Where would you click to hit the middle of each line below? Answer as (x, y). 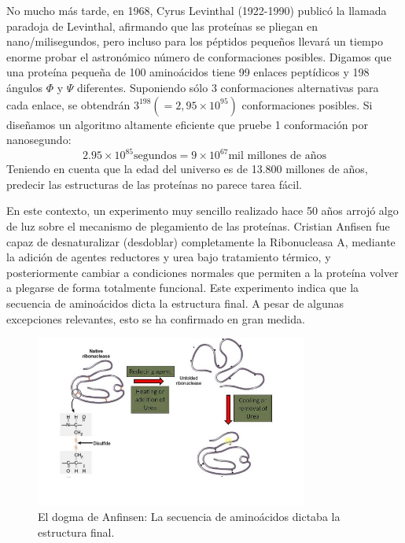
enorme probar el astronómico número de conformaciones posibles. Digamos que (199, 56)
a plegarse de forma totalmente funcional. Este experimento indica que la (183, 288)
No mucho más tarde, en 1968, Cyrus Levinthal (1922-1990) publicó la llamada (197, 10)
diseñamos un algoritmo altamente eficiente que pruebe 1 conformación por (187, 124)
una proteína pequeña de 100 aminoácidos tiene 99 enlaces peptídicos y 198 (188, 72)
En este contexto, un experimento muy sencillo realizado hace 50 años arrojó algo (202, 211)
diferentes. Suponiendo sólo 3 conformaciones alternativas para (228, 87)
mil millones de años (277, 156)
